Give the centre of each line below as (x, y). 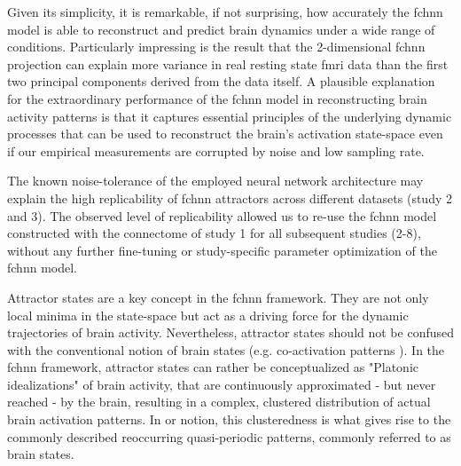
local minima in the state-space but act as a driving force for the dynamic (208, 315)
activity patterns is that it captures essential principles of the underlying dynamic (230, 116)
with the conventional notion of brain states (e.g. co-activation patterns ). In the (226, 349)
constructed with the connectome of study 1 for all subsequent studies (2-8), (214, 233)
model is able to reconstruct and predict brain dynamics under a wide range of (221, 29)
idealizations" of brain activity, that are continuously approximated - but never (222, 384)
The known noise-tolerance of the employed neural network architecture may (215, 181)
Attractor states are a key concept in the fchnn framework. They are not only (218, 297)
